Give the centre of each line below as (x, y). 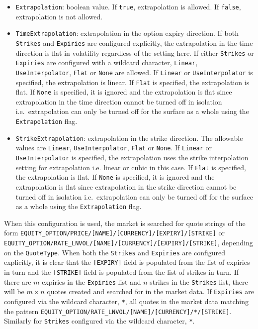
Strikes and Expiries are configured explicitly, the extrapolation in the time (134, 43)
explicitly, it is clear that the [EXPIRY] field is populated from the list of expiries (127, 262)
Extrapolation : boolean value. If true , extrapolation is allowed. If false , (128, 6)
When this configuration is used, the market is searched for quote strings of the (125, 223)
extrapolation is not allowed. (59, 16)
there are (18, 281)
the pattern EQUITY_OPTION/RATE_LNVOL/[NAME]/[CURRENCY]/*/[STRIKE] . (118, 311)
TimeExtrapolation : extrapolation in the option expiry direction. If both (127, 33)
